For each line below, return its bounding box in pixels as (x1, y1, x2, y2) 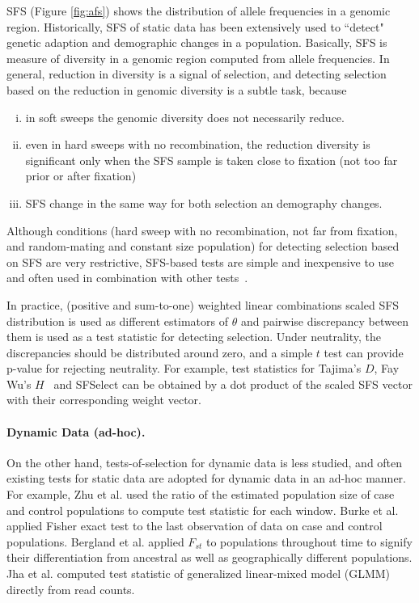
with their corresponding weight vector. (6, 391, 201, 408)
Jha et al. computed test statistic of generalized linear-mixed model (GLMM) (6, 565, 391, 582)
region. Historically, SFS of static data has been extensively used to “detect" (6, 18, 384, 35)
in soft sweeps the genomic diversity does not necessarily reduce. (25, 108, 345, 125)
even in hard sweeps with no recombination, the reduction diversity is (25, 136, 370, 153)
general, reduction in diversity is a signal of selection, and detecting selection (6, 65, 387, 82)
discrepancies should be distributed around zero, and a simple (6, 344, 313, 361)
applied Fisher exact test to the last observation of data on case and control (6, 517, 383, 534)
